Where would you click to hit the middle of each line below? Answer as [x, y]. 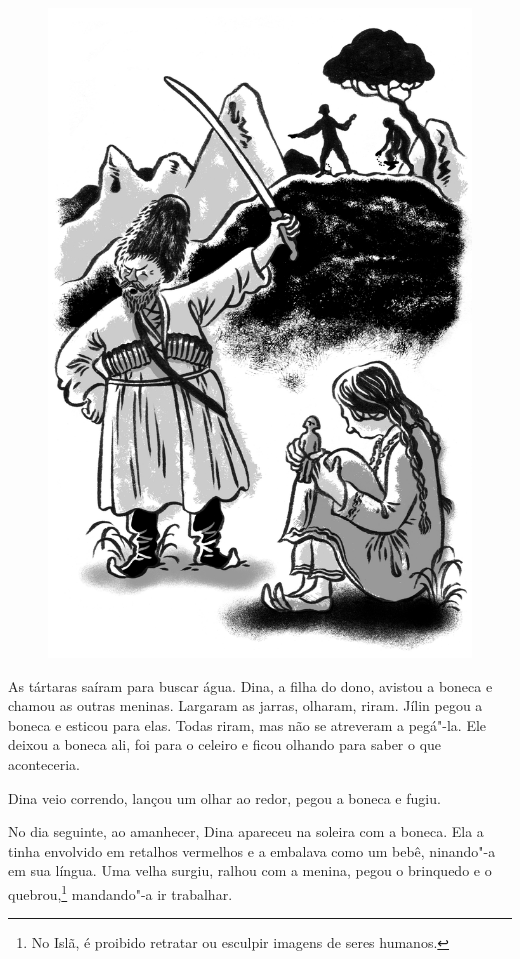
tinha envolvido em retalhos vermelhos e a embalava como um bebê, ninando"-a [252, 850]
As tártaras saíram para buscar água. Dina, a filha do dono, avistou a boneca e [250, 685]
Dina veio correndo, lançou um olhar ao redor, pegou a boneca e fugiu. [224, 797]
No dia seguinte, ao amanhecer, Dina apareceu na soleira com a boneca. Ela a [246, 831]
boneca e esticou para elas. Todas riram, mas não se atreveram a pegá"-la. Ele [247, 724]
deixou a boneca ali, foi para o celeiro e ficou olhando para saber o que [225, 744]
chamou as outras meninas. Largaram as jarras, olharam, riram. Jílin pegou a [245, 705]
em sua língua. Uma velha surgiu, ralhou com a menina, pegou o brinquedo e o [250, 870]
